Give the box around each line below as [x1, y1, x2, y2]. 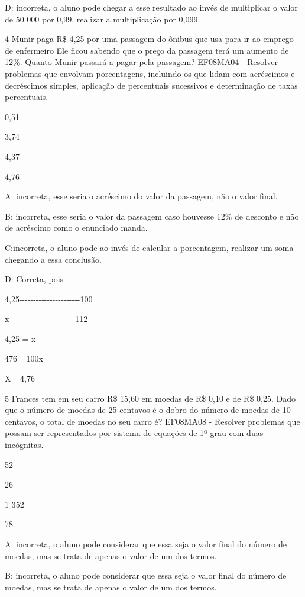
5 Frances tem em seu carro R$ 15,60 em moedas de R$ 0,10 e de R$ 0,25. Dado [5, 392, 296, 404]
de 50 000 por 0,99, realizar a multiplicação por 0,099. [5, 12, 200, 25]
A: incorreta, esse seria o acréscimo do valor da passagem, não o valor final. [5, 190, 278, 202]
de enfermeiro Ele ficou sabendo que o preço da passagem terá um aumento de [5, 44, 289, 56]
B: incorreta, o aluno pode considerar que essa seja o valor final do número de [5, 569, 287, 582]
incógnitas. [5, 438, 44, 451]
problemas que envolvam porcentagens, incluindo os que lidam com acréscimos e [5, 67, 295, 79]
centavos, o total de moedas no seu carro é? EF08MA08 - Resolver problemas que [5, 415, 300, 427]
